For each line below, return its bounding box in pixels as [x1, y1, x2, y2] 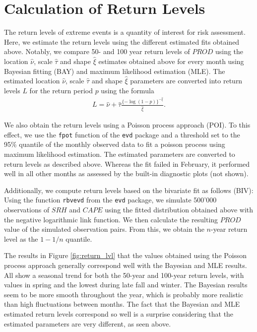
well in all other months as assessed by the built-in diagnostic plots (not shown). [4, 168, 249, 179]
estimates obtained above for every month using [98, 56, 244, 66]
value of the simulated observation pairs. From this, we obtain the [4, 224, 204, 234]
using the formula [101, 85, 154, 95]
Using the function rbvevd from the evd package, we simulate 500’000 [4, 195, 217, 205]
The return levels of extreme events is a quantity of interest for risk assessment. [4, 27, 246, 37]
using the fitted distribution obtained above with [105, 204, 254, 215]
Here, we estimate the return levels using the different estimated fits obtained [4, 36, 240, 47]
